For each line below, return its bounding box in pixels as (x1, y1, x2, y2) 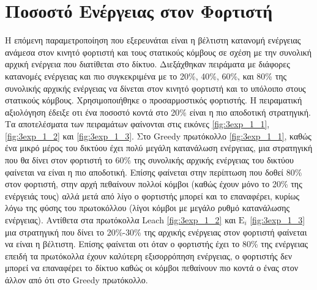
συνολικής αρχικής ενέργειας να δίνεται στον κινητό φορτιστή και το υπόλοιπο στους (5, 81, 306, 94)
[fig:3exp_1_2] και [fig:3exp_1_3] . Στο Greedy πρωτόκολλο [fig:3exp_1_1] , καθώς (5, 129, 311, 142)
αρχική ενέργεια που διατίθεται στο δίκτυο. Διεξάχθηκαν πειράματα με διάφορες (5, 58, 290, 70)
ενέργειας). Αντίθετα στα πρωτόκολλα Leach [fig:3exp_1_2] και (5, 214, 236, 226)
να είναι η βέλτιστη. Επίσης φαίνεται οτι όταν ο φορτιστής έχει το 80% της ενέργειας (5, 237, 308, 250)
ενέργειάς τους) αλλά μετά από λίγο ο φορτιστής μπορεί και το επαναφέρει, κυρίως (5, 189, 300, 202)
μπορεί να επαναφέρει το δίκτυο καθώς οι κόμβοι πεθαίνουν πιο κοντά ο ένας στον (5, 261, 299, 274)
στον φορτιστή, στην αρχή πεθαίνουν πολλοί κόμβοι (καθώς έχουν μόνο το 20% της (5, 177, 302, 190)
